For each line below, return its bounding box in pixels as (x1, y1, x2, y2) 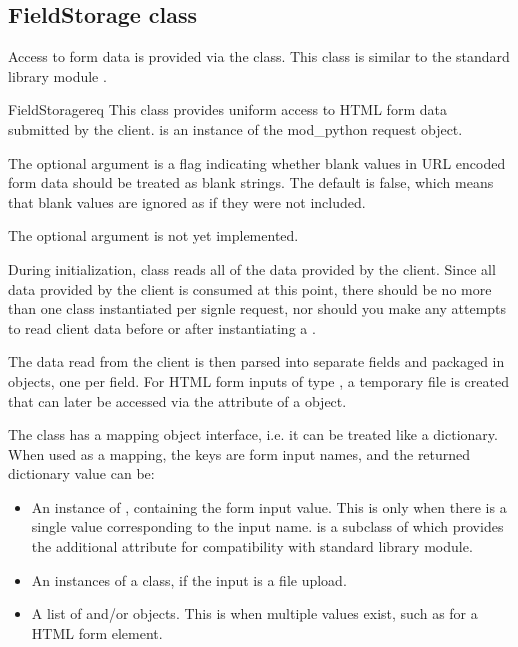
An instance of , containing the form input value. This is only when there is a (31, 496, 507, 517)
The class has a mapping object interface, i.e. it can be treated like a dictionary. (8, 424, 498, 445)
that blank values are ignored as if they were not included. (8, 191, 366, 212)
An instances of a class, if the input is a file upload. (31, 569, 347, 590)
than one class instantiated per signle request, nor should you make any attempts (8, 298, 507, 319)
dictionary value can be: (8, 463, 155, 484)
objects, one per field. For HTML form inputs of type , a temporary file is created (8, 370, 509, 391)
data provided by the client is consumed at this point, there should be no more (8, 278, 492, 299)
